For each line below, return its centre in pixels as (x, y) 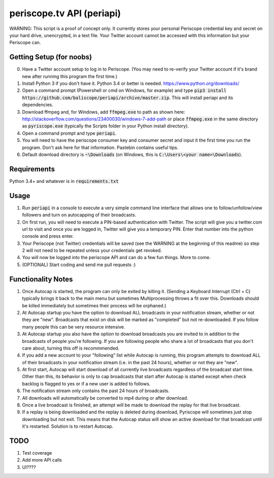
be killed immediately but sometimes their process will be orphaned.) (94, 305)
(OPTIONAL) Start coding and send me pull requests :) (79, 265)
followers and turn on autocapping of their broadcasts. (79, 215)
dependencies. (38, 105)
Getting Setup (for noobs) (51, 57)
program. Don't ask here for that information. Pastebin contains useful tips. (100, 147)
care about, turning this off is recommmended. (71, 348)
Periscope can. (25, 43)
